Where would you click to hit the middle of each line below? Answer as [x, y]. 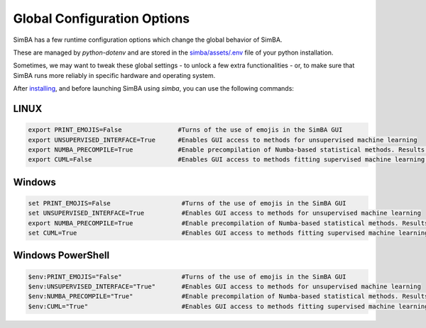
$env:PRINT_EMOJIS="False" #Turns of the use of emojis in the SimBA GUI [187, 277]
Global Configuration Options [102, 18]
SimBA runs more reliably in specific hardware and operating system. [114, 75]
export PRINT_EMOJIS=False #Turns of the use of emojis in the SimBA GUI [185, 130]
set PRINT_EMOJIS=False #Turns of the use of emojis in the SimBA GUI [187, 203]
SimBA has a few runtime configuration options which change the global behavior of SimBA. [148, 40]
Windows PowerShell [61, 255]
